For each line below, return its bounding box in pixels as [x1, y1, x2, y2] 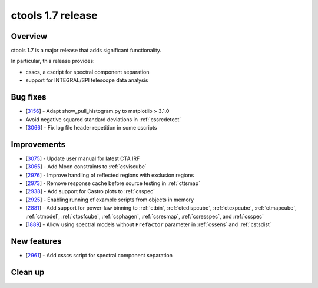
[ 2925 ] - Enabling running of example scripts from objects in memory [25, 196, 194, 203]
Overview [11, 31, 48, 41]
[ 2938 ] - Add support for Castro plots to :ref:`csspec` [25, 188, 155, 195]
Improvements [11, 139, 66, 150]
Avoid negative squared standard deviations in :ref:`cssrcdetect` [25, 115, 181, 123]
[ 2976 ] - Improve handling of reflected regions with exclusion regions [25, 171, 194, 178]
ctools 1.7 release [11, 9, 98, 22]
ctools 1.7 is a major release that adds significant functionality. [11, 47, 162, 54]
